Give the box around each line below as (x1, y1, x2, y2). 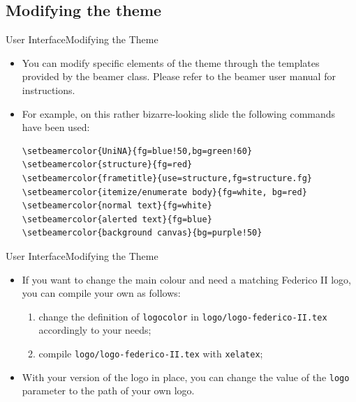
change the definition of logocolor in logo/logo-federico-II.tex (38, 309, 327, 323)
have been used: (22, 120, 90, 134)
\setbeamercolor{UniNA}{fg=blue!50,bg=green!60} (22, 146, 253, 156)
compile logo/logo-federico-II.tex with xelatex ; (38, 346, 263, 360)
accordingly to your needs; (38, 323, 151, 337)
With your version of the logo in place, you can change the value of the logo (22, 369, 350, 384)
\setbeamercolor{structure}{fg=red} (22, 160, 193, 170)
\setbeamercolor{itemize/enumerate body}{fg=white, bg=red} (22, 187, 307, 197)
